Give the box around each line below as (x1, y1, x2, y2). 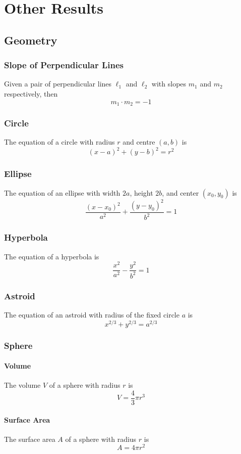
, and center (162, 187, 199, 198)
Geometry (4, 32, 57, 48)
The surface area (4, 433, 55, 444)
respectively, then (4, 88, 58, 99)
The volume (4, 380, 41, 390)
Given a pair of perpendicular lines (4, 78, 112, 89)
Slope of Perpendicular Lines (4, 59, 124, 71)
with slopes (151, 78, 187, 89)
